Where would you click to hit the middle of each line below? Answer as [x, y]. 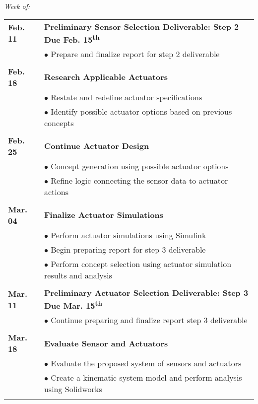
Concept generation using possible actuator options [140, 166]
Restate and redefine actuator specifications [127, 97]
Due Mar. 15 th [73, 305]
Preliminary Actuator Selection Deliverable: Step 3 [146, 292]
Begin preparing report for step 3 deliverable [128, 249]
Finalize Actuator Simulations [104, 215]
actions [56, 192]
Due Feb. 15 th [72, 38]
